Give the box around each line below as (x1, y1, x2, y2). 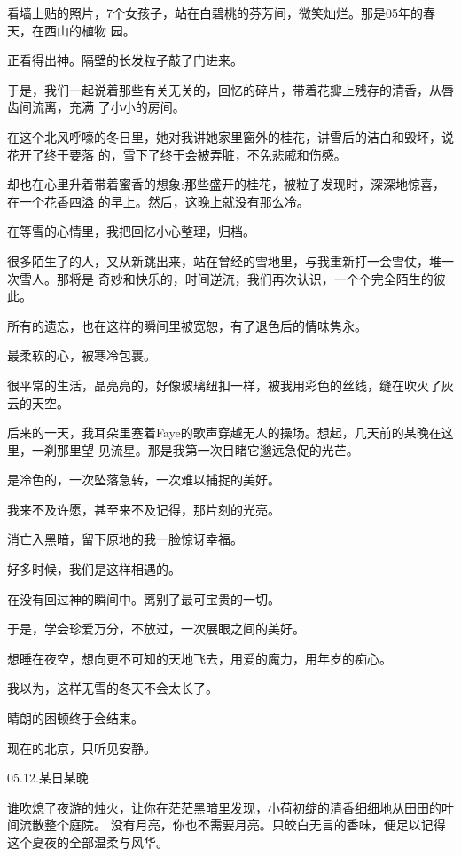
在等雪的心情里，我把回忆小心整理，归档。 (7, 222, 255, 240)
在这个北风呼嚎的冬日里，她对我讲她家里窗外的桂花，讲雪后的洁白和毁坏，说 (7, 127, 454, 145)
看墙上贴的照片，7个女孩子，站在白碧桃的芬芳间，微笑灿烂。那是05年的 (7, 4, 423, 21)
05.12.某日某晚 (7, 768, 89, 787)
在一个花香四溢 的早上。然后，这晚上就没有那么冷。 (7, 192, 309, 210)
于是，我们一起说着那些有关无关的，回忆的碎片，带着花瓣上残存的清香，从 (7, 80, 441, 98)
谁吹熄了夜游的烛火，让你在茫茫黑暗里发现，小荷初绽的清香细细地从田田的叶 (7, 798, 454, 816)
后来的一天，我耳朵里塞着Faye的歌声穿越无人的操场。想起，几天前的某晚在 (7, 423, 441, 442)
